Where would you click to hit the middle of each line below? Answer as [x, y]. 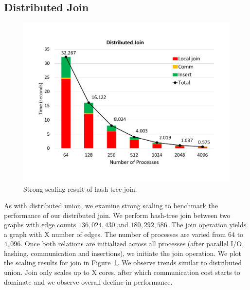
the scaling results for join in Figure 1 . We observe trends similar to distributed [123, 263]
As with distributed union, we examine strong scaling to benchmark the [111, 205]
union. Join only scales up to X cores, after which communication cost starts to [122, 272]
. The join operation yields [207, 225]
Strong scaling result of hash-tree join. [80, 189]
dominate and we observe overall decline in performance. [88, 281]
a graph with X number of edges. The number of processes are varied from [115, 234]
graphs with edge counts [40, 225]
